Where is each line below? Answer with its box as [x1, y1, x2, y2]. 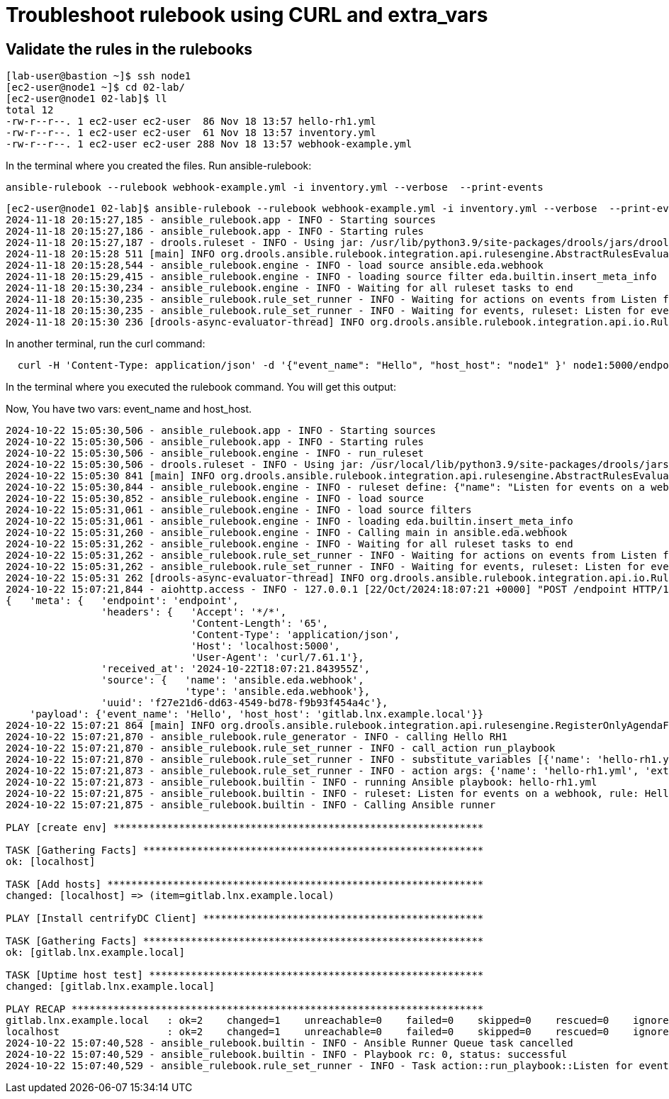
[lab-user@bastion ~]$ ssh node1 [6, 70, 191, 82]
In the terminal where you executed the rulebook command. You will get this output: [6, 381, 396, 394]
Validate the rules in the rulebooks [6, 40, 253, 58]
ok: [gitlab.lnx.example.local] [6, 947, 185, 959]
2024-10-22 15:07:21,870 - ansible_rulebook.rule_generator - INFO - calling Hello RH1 [6, 731, 508, 743]
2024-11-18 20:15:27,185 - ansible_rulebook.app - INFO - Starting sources [6, 214, 436, 226]
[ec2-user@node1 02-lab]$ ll [6, 93, 167, 105]
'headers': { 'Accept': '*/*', [101, 606, 287, 618]
